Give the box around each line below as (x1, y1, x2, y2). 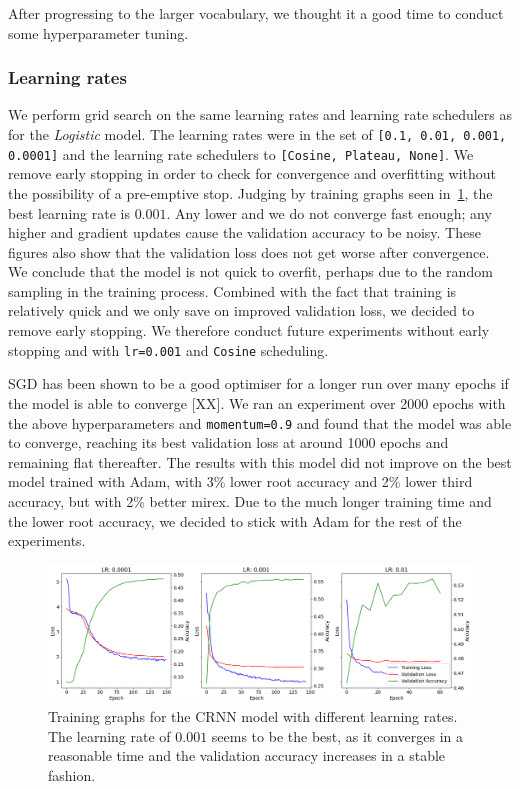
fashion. (48, 764, 96, 785)
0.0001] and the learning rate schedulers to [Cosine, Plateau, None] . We (8, 143, 474, 164)
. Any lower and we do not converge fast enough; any (166, 202, 492, 223)
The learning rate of (48, 725, 171, 746)
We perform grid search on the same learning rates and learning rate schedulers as (8, 104, 513, 125)
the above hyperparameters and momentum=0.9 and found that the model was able (8, 412, 512, 433)
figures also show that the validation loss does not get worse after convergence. (8, 241, 490, 262)
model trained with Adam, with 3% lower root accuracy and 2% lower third (8, 471, 473, 492)
